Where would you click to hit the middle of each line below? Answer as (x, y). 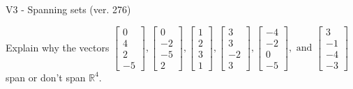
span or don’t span (46, 77)
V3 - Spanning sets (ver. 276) (68, 9)
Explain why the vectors (58, 47)
